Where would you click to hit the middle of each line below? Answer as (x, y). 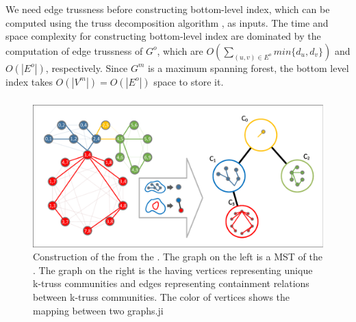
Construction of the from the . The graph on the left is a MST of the (178, 257)
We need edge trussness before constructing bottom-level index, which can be (168, 9)
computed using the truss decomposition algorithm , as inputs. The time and (167, 22)
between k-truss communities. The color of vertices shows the (162, 296)
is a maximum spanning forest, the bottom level (249, 67)
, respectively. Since (87, 67)
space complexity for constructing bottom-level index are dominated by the (163, 36)
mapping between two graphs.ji (98, 310)
